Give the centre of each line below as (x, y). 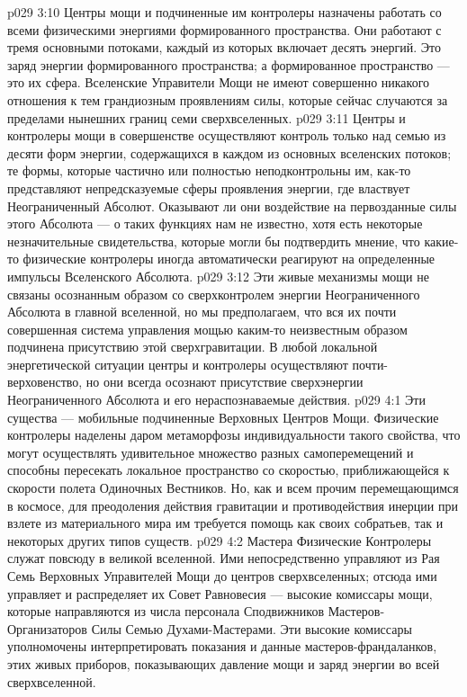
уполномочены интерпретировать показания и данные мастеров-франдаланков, (222, 646)
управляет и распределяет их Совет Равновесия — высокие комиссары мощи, (220, 593)
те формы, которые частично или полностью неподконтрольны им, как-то (209, 170)
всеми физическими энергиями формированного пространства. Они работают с (225, 29)
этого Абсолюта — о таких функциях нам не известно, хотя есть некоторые (215, 223)
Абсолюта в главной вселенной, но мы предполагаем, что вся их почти (202, 312)
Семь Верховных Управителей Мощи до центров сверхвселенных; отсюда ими (222, 576)
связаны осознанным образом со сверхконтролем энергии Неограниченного (214, 294)
